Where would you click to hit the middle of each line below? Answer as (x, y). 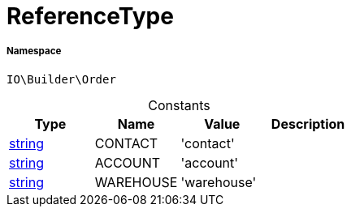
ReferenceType (90, 16)
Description (308, 124)
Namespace (34, 51)
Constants (179, 105)
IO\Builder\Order (61, 79)
